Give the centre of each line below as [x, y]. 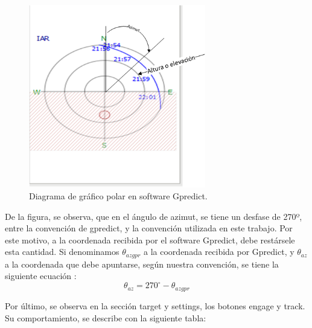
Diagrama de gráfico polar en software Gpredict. [118, 195]
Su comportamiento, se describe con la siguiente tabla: [106, 317]
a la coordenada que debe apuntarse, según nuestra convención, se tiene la [142, 264]
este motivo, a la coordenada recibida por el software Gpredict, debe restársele [150, 240]
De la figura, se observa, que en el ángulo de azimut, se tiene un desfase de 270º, [154, 216]
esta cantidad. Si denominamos [62, 252]
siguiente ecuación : [41, 276]
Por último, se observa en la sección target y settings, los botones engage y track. [155, 305]
